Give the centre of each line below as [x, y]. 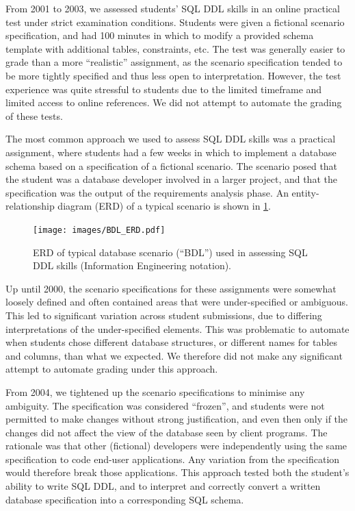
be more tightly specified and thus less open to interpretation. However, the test [173, 75]
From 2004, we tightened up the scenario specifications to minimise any [155, 391]
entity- [305, 192]
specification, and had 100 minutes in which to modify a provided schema [160, 35]
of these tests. [34, 115]
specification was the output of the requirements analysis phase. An [147, 192]
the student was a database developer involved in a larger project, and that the [171, 179]
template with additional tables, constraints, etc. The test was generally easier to [175, 48]
